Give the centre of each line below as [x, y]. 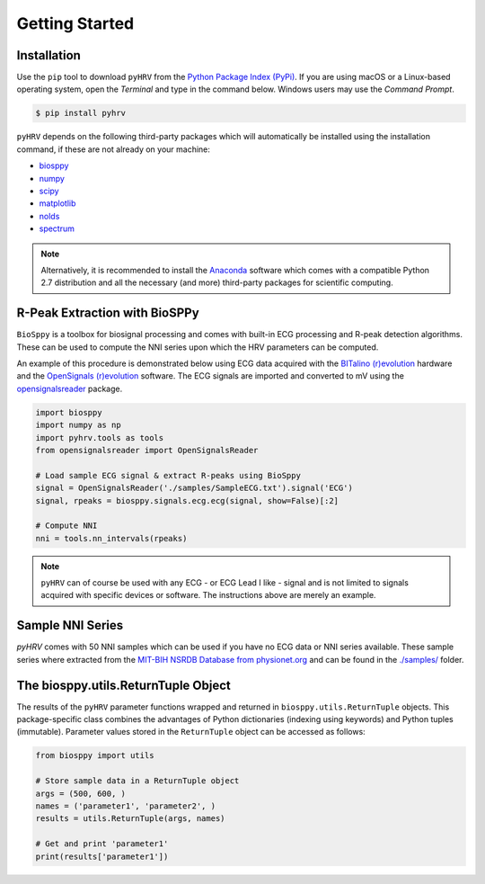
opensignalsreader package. [70, 388]
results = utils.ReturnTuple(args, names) [130, 819]
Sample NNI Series [70, 625]
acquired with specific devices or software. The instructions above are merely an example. [208, 595]
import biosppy [69, 412]
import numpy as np [78, 425]
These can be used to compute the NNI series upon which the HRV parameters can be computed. [198, 347]
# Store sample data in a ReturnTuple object [137, 781]
